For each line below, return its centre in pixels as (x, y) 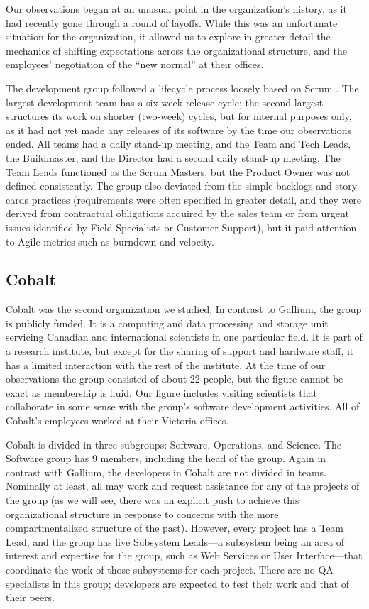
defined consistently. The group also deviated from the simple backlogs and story (182, 186)
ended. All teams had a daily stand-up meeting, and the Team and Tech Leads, (178, 144)
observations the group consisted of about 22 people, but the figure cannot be (175, 379)
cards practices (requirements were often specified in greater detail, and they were (184, 199)
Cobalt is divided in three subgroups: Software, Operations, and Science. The (174, 444)
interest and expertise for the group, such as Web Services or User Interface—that (184, 555)
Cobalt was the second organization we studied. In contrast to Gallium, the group (184, 309)
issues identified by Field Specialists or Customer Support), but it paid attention (181, 227)
